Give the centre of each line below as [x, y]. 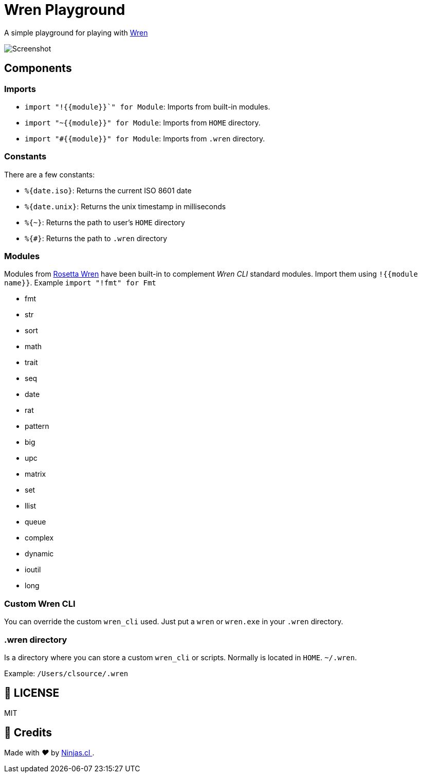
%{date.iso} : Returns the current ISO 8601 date [108, 190]
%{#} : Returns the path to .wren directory [96, 238]
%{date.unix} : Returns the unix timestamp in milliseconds [125, 206]
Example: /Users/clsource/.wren [66, 673]
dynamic [39, 554]
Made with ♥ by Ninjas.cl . [49, 752]
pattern [37, 426]
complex [39, 538]
